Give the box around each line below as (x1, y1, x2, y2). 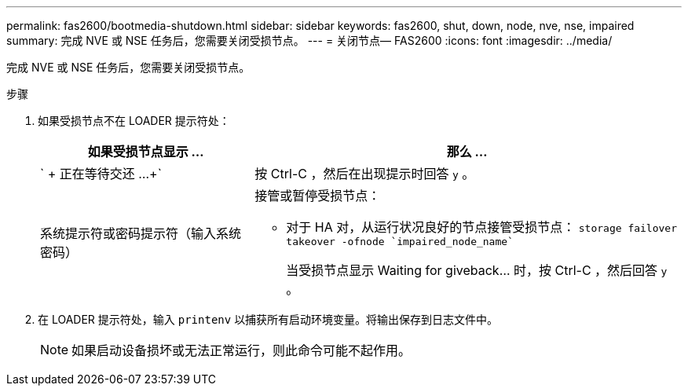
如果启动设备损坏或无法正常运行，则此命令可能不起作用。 (71, 343, 412, 358)
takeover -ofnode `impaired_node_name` (286, 236, 514, 247)
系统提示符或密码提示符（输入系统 (40, 225, 242, 241)
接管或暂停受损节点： (254, 188, 381, 203)
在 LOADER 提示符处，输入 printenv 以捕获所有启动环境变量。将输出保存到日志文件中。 (38, 313, 499, 326)
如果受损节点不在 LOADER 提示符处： (38, 114, 230, 127)
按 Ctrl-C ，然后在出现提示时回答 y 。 (254, 166, 475, 181)
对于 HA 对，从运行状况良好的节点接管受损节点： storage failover (286, 219, 677, 235)
